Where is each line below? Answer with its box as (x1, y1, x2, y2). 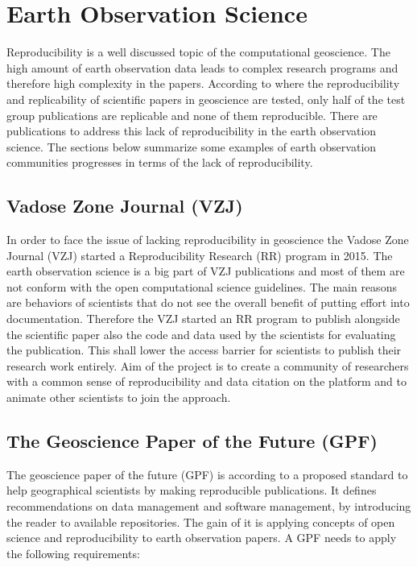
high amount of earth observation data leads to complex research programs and (6, 59, 398, 76)
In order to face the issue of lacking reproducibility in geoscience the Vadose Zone (6, 231, 409, 248)
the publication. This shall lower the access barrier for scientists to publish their (6, 341, 402, 358)
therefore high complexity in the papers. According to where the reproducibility (6, 75, 400, 92)
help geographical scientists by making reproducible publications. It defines (6, 482, 377, 499)
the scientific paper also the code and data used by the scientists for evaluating (6, 325, 396, 342)
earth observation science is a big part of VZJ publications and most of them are (6, 263, 405, 279)
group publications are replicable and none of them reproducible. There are (6, 106, 378, 123)
